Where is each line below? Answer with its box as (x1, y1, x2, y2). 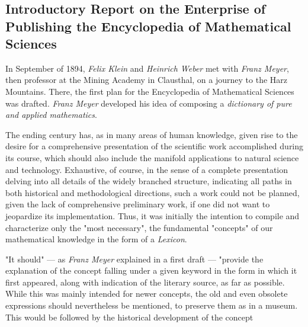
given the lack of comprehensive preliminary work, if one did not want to (5, 198, 270, 210)
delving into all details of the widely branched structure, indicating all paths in (5, 175, 292, 187)
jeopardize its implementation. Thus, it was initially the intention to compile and (5, 209, 300, 222)
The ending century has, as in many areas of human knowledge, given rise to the (5, 128, 298, 140)
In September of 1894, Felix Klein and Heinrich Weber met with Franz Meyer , (5, 62, 289, 74)
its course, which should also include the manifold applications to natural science (5, 151, 299, 163)
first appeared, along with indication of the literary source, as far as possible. (5, 275, 285, 288)
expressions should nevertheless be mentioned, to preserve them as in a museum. (5, 299, 298, 312)
